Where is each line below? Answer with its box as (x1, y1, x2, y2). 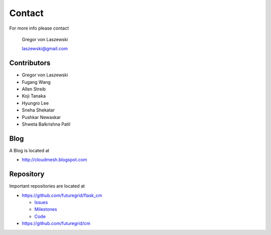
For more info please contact (9, 25, 69, 31)
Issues (34, 199, 48, 205)
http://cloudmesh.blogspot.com (22, 157, 87, 163)
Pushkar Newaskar (22, 114, 61, 120)
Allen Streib (22, 86, 46, 92)
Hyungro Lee (22, 100, 49, 106)
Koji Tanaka (22, 93, 46, 99)
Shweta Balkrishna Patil (22, 121, 70, 127)
